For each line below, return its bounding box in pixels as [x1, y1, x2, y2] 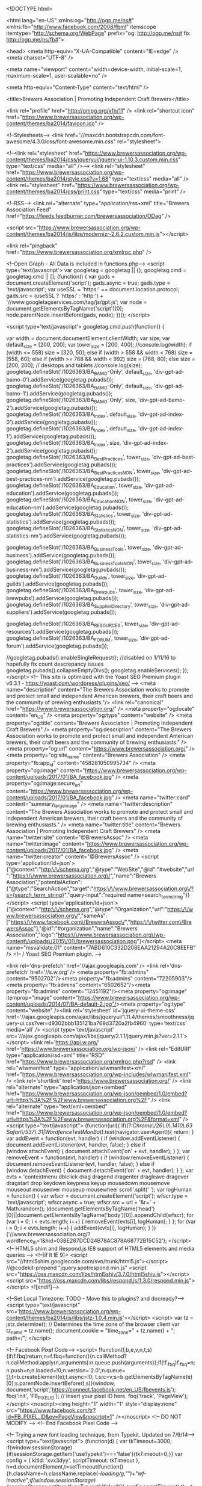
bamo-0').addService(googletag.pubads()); [6, 376, 114, 383]
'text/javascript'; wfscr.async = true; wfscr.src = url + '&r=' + [6, 1198, 156, 1206]
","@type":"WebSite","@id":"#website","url [89, 865, 194, 873]
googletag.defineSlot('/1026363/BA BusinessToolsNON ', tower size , [6, 558, 162, 566]
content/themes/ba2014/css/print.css [6, 188, 100, 195]
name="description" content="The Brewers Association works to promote [6, 686, 189, 693]
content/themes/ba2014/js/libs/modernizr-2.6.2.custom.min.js [6, 231, 160, 237]
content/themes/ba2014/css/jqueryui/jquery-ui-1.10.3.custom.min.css [6, 156, 179, 163]
